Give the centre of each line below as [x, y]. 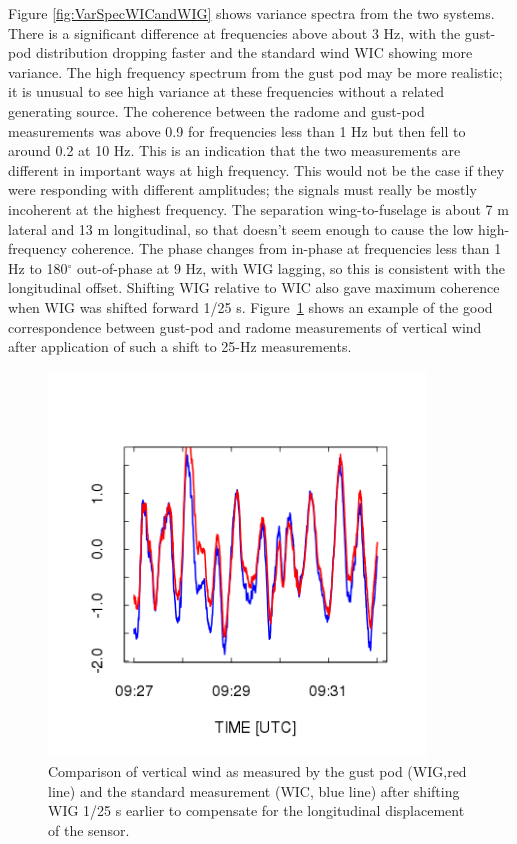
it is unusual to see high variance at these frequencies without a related [226, 91]
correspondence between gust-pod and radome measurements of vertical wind [245, 326]
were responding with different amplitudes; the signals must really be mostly [242, 189]
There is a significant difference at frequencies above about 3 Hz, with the [234, 32]
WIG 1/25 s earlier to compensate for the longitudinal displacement [256, 810]
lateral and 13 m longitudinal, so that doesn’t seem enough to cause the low [241, 228]
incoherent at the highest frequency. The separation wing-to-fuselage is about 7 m [258, 208]
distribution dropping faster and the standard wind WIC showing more [254, 52]
